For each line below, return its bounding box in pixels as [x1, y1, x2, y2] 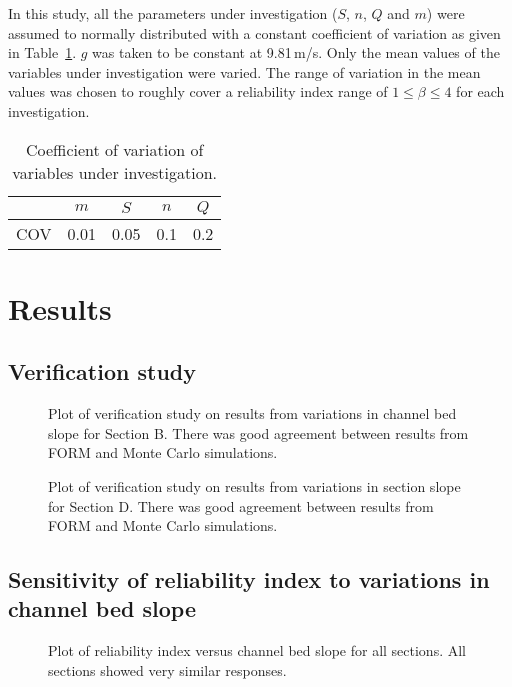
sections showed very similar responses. [48, 659, 287, 680]
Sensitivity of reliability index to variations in [8, 564, 490, 595]
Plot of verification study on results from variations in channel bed [48, 403, 457, 424]
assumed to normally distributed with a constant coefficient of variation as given [8, 22, 501, 43]
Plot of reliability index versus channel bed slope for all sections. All [48, 640, 466, 661]
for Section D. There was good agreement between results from [48, 495, 434, 516]
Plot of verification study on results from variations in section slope [48, 475, 461, 496]
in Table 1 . [8, 42, 77, 63]
